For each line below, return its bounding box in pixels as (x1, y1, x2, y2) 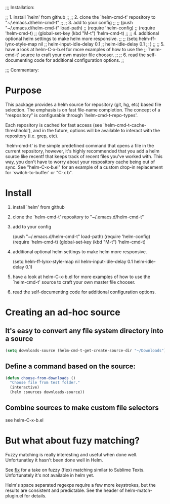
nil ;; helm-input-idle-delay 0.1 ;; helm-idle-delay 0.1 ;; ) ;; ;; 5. (38, 41, 165, 47)
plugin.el (5, 492, 24, 498)
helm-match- (124, 487, 153, 493)
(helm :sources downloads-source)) (10, 390, 85, 395)
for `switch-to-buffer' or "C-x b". (5, 169, 73, 175)
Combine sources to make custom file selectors (5, 404, 159, 412)
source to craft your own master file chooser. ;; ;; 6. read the (20, 52, 146, 58)
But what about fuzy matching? (5, 435, 140, 446)
